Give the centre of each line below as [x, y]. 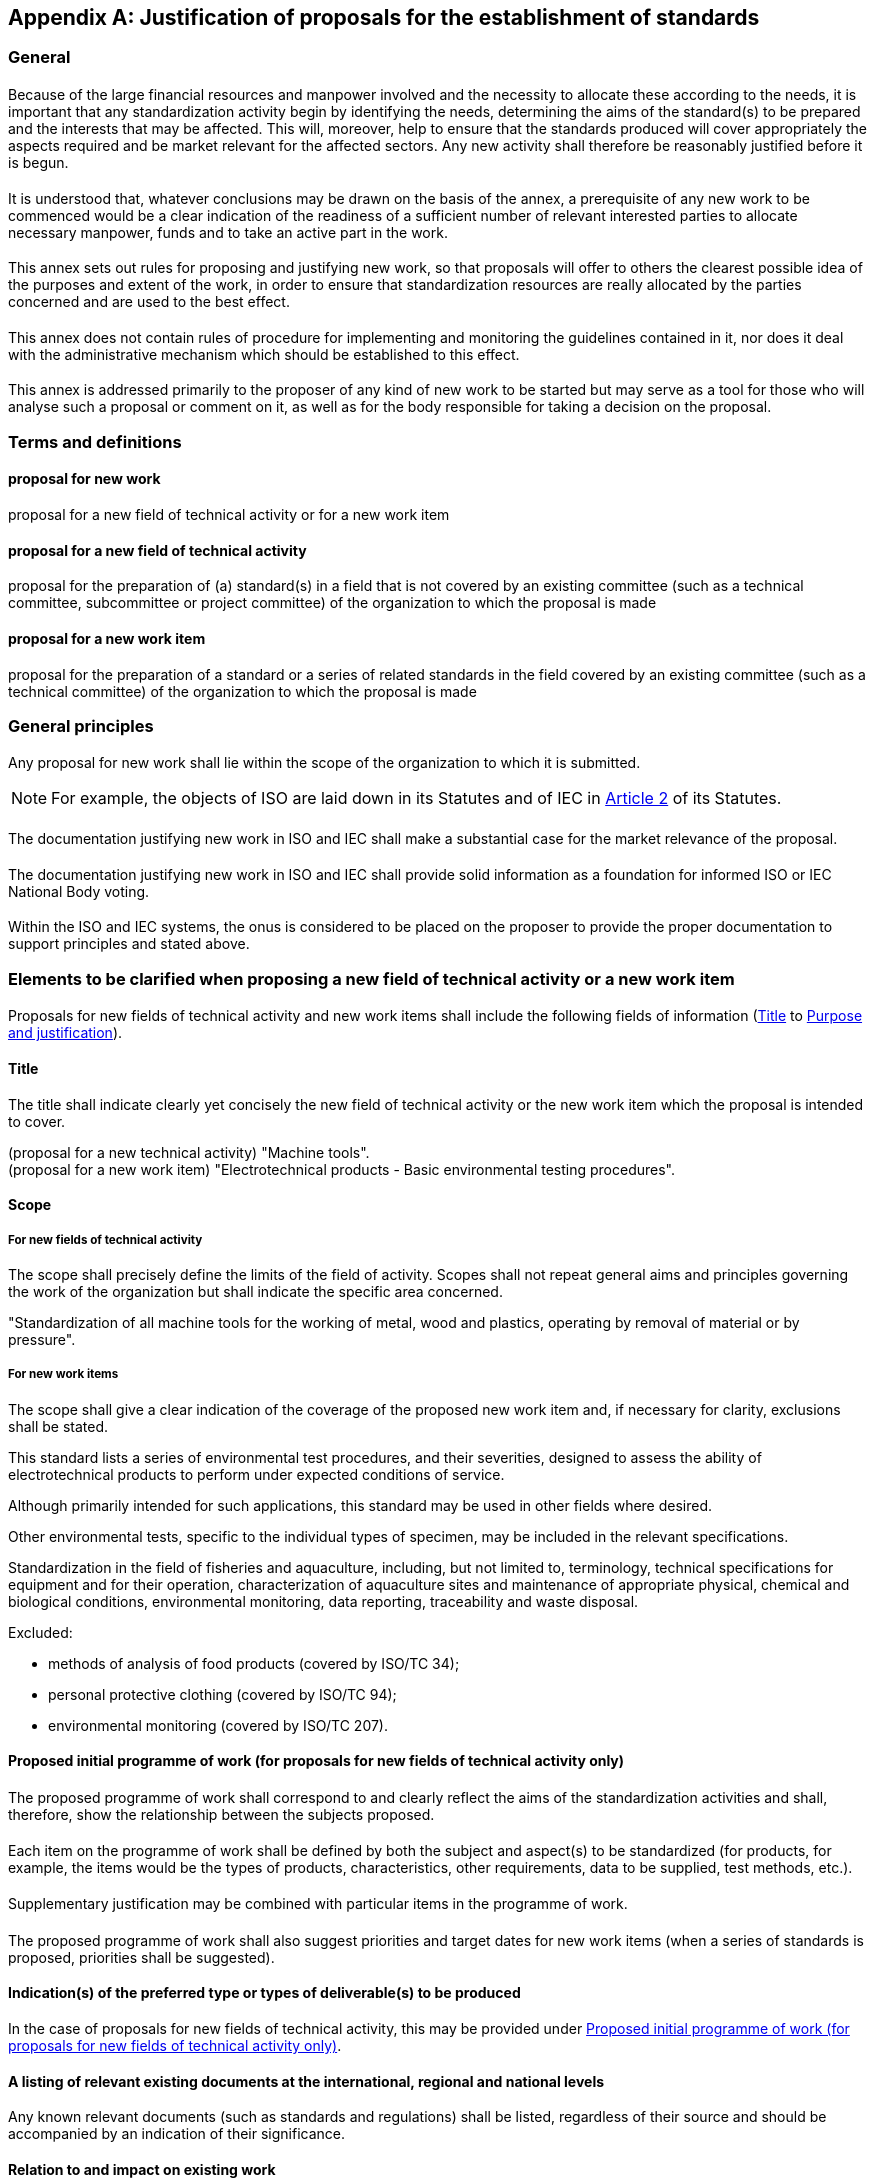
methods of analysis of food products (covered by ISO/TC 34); [254, 1663]
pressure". [42, 1339]
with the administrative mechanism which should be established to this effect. [264, 354]
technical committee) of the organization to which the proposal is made [242, 691]
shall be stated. [58, 1426]
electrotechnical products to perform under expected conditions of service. [256, 1474]
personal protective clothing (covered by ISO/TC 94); [222, 1694]
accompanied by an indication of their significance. [176, 2134]
